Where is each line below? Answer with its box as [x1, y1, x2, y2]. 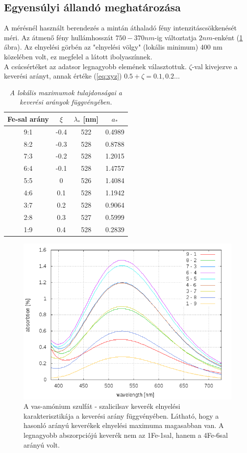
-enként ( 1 [212, 32, 243, 42]
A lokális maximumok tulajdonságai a [9, 87, 122, 97]
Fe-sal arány [7, 113, 49, 124]
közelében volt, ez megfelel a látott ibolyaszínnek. [4, 51, 152, 61]
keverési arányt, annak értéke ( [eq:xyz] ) [4, 71, 122, 81]
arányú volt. [24, 439, 60, 450]
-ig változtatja [154, 32, 197, 42]
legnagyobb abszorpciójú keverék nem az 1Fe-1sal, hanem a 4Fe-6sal [24, 430, 228, 440]
